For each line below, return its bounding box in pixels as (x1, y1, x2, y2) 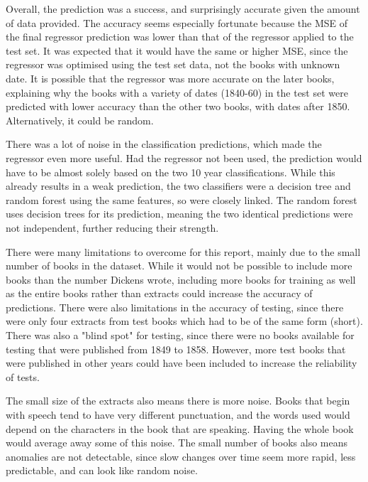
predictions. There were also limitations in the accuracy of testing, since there (6, 299, 344, 314)
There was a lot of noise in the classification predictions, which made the (6, 136, 322, 151)
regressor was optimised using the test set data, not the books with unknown (6, 57, 340, 72)
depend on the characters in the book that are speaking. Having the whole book (6, 421, 354, 436)
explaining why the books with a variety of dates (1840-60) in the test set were (6, 85, 348, 100)
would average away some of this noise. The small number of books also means (6, 435, 347, 450)
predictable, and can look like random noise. (6, 463, 198, 478)
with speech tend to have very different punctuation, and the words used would (6, 407, 350, 422)
